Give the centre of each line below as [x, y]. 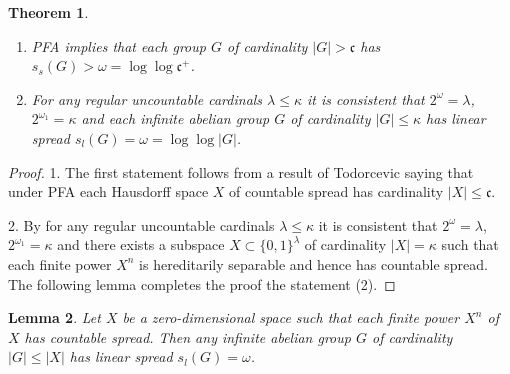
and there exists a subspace [141, 244]
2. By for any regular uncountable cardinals [141, 224]
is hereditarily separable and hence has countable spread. [313, 263]
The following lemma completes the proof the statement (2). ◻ [202, 283]
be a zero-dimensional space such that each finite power [291, 317]
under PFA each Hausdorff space [108, 191]
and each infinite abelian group [175, 118]
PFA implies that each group [118, 45]
